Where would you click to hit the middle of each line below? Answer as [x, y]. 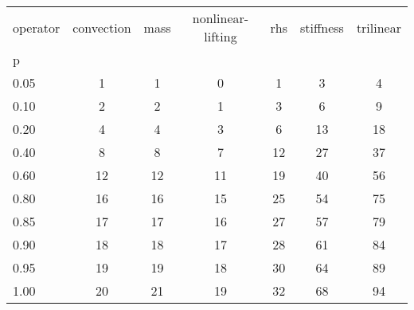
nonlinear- [221, 18]
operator [37, 27]
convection [102, 27]
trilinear [379, 27]
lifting [221, 36]
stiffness [322, 27]
